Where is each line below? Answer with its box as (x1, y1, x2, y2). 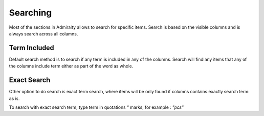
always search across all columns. (9, 31, 78, 36)
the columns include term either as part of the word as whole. (9, 63, 133, 69)
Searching (9, 7, 52, 18)
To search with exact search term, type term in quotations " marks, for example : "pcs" (9, 104, 184, 110)
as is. (9, 95, 20, 101)
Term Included (9, 44, 54, 52)
